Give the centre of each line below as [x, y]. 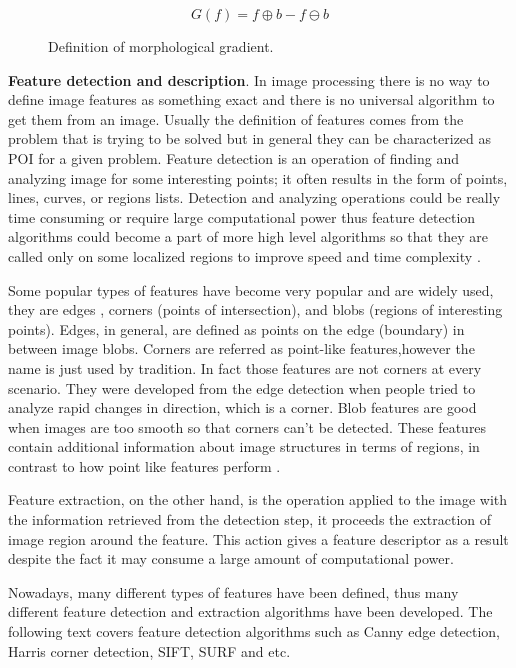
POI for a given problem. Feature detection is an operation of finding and [234, 157]
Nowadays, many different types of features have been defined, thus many [233, 591]
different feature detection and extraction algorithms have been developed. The [250, 611]
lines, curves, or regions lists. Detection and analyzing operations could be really [254, 197]
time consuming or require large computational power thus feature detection [242, 216]
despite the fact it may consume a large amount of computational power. [231, 558]
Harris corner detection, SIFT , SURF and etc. [149, 650]
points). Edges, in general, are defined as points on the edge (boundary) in [236, 328]
